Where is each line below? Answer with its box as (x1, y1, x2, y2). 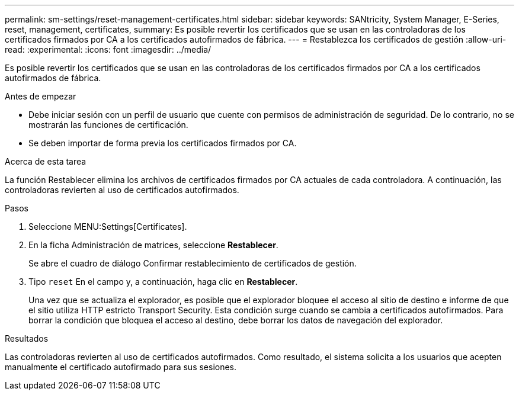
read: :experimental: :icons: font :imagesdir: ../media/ (5, 44, 212, 54)
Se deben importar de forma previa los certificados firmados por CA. (28, 138, 297, 148)
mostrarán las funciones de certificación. (28, 120, 188, 130)
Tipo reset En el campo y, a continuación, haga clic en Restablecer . (28, 277, 298, 287)
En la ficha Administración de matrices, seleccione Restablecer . (28, 240, 278, 250)
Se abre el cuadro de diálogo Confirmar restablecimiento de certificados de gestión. (28, 258, 357, 268)
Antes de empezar (5, 91, 76, 101)
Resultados (5, 333, 49, 343)
